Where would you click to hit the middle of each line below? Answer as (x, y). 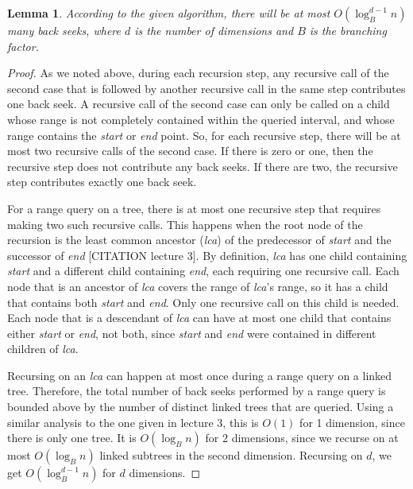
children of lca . (43, 349)
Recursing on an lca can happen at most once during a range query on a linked (200, 375)
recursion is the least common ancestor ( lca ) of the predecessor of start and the (199, 240)
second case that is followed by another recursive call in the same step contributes (206, 88)
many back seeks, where (64, 30)
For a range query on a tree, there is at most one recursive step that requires (194, 208)
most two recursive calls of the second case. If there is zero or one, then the (190, 151)
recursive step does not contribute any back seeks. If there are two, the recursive (203, 166)
